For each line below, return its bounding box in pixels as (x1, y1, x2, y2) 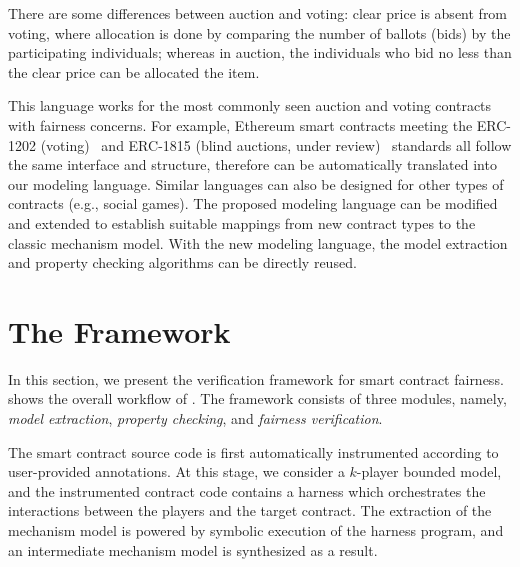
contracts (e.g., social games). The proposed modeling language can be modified (8, 193, 498, 214)
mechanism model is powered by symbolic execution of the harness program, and (8, 520, 504, 540)
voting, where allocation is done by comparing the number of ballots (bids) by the (8, 22, 511, 43)
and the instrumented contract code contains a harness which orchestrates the (8, 480, 486, 501)
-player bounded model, (356, 461, 502, 482)
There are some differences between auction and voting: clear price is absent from (8, 3, 508, 23)
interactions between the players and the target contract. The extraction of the (8, 500, 492, 521)
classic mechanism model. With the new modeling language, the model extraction (8, 232, 508, 253)
